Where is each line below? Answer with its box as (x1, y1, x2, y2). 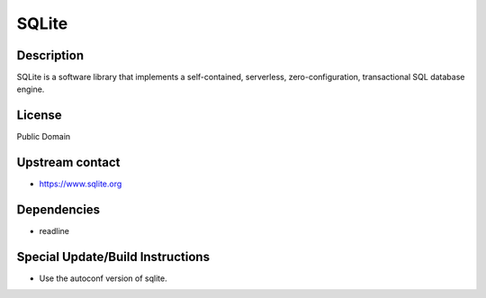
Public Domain (16, 131, 71, 142)
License (16, 108, 62, 123)
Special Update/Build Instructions (16, 248, 211, 265)
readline (39, 226, 69, 237)
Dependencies (16, 203, 101, 218)
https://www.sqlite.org (39, 178, 122, 189)
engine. (16, 84, 45, 95)
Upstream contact (16, 155, 121, 170)
